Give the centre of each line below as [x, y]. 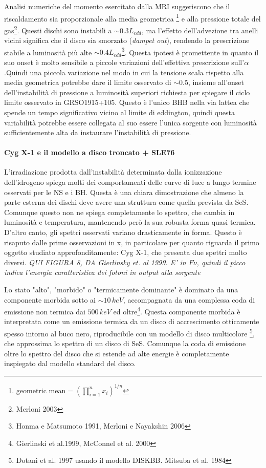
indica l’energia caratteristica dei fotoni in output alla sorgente [102, 272]
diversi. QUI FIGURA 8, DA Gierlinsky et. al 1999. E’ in [95, 262]
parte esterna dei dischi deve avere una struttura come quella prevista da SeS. [126, 202]
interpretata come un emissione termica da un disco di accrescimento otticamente [132, 321]
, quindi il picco [221, 262]
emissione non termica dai [45, 311]
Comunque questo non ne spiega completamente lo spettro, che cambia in [119, 212]
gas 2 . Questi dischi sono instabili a [58, 29]
